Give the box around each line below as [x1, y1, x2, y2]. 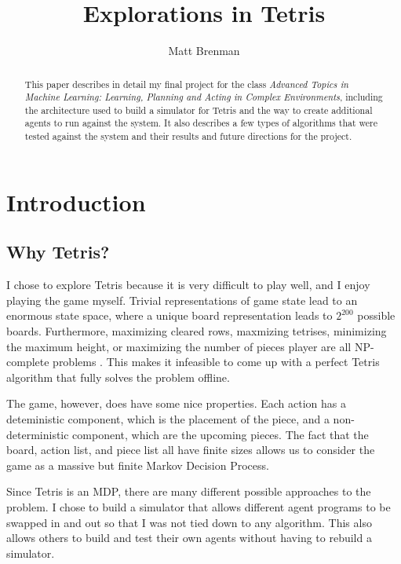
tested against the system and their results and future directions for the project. [24, 130, 352, 143]
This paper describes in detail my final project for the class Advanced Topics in [24, 77, 348, 90]
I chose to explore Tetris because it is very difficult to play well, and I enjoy [6, 277, 370, 293]
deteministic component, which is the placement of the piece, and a [6, 410, 330, 427]
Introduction [6, 185, 146, 218]
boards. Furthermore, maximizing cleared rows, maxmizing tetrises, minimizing [6, 322, 387, 339]
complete [6, 353, 49, 370]
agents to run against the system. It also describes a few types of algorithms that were [24, 116, 378, 130]
